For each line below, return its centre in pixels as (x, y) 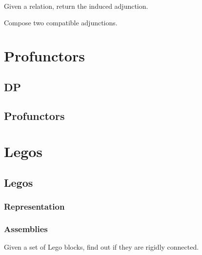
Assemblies (26, 229)
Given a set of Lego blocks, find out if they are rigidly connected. (101, 247)
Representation (34, 206)
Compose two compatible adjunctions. (61, 22)
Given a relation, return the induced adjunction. (76, 6)
